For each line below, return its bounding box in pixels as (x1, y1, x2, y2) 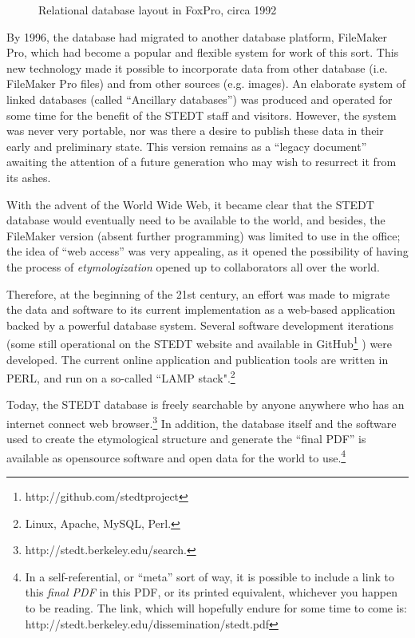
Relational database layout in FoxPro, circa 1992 (38, 2, 277, 18)
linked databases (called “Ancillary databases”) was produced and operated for (6, 90, 393, 107)
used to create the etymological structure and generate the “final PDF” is (6, 430, 366, 447)
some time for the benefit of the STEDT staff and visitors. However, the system (6, 106, 397, 123)
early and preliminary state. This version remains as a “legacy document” (6, 137, 367, 154)
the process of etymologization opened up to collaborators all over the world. (6, 258, 380, 275)
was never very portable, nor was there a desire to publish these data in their (6, 122, 384, 139)
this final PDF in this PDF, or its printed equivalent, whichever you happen (25, 584, 397, 600)
